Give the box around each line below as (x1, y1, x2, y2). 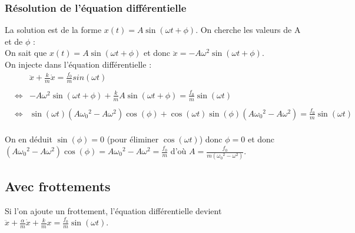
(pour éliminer (107, 133, 159, 145)
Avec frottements (5, 177, 111, 195)
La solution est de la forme (5, 24, 102, 36)
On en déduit (5, 133, 52, 145)
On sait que (5, 46, 47, 59)
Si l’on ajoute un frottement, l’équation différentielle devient (5, 204, 222, 217)
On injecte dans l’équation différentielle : (5, 58, 152, 70)
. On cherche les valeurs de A (195, 24, 301, 36)
